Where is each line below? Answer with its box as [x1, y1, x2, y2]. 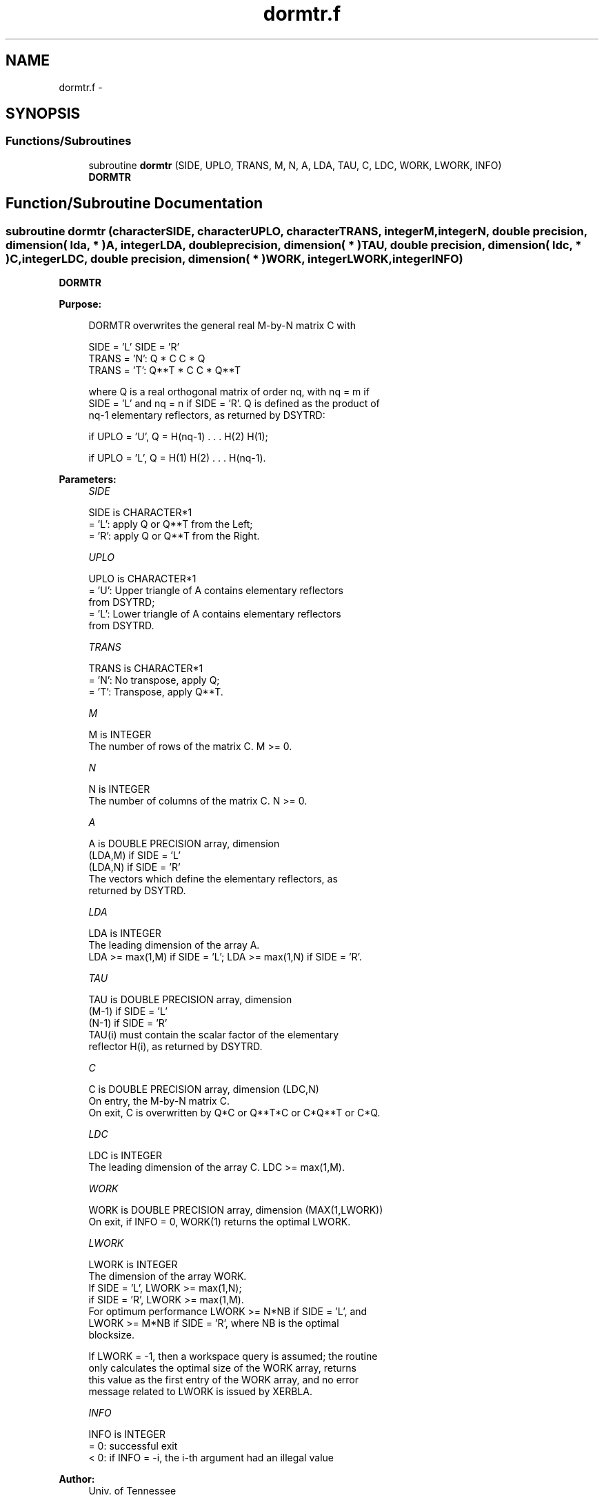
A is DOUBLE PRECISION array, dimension [88, 838, 280, 850]
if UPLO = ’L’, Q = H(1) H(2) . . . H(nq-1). [88, 452, 266, 464]
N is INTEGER [88, 783, 150, 796]
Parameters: [59, 473, 117, 486]
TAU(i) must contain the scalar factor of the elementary [88, 1029, 339, 1041]
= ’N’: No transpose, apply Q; [88, 674, 220, 687]
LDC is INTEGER [88, 1149, 162, 1162]
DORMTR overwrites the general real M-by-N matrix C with [88, 319, 356, 332]
